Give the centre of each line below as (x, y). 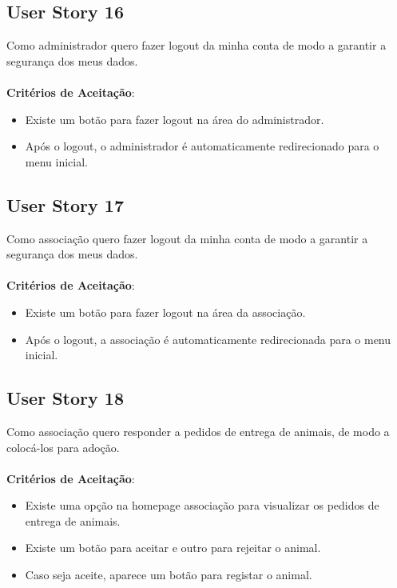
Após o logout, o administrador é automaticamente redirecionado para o (202, 146)
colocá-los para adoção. (63, 447)
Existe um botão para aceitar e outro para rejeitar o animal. (173, 548)
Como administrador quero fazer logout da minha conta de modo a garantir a (197, 45)
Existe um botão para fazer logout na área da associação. (165, 312)
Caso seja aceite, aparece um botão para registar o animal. (169, 575)
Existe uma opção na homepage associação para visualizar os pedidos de (202, 505)
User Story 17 (65, 204)
